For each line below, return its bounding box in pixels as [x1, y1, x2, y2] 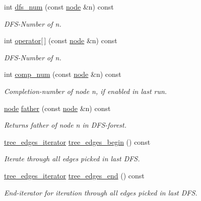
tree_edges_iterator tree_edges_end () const [4, 170, 145, 180]
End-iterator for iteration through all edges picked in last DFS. [4, 187, 197, 197]
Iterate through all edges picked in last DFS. [4, 153, 140, 164]
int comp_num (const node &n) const [4, 69, 121, 79]
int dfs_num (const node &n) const [4, 2, 114, 12]
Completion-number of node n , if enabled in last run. [4, 85, 167, 96]
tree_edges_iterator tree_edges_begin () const [4, 136, 151, 147]
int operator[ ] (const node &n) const [4, 35, 117, 46]
